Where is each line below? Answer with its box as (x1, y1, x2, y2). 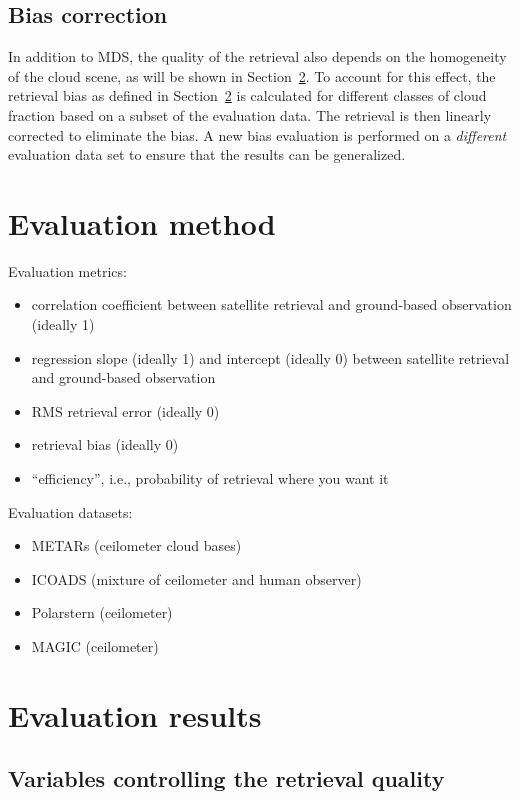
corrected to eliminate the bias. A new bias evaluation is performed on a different (8, 124, 507, 145)
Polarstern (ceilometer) (31, 602, 173, 623)
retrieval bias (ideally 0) (31, 434, 179, 455)
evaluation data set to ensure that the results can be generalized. (8, 144, 406, 165)
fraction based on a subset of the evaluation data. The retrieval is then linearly (8, 104, 492, 125)
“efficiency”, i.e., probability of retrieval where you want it (31, 468, 389, 489)
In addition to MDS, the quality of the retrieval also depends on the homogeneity (8, 46, 507, 67)
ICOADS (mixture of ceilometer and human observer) (31, 568, 362, 589)
